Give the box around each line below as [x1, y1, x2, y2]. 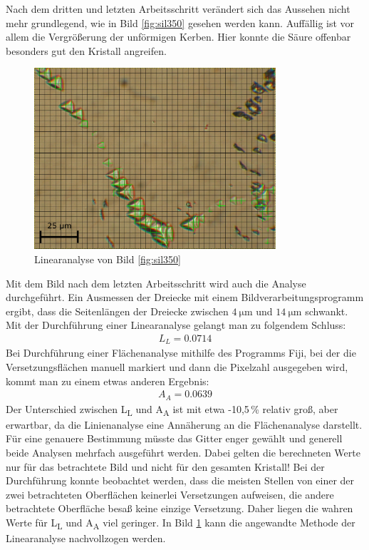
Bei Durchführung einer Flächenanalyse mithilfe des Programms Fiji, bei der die [6, 345, 356, 360]
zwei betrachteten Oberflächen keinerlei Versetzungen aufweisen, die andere [6, 487, 334, 501]
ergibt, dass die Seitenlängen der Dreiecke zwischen [6, 303, 229, 318]
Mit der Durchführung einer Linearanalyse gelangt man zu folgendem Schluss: [6, 317, 346, 332]
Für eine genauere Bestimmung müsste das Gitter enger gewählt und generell [6, 431, 343, 446]
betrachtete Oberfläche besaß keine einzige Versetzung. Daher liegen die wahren [6, 501, 353, 516]
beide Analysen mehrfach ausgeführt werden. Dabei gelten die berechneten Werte [6, 445, 360, 460]
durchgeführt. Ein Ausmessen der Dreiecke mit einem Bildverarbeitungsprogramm [6, 290, 364, 305]
